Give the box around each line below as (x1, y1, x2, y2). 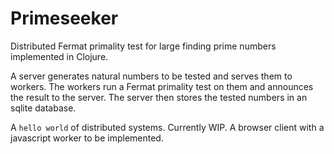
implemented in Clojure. (10, 50, 109, 62)
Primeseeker (10, 7, 119, 30)
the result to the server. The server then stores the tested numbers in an (10, 91, 308, 103)
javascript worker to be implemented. (10, 132, 164, 144)
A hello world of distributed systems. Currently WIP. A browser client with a (10, 121, 325, 133)
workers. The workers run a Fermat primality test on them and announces (10, 80, 314, 92)
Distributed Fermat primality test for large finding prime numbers (10, 40, 277, 52)
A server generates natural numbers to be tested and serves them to (10, 70, 293, 82)
